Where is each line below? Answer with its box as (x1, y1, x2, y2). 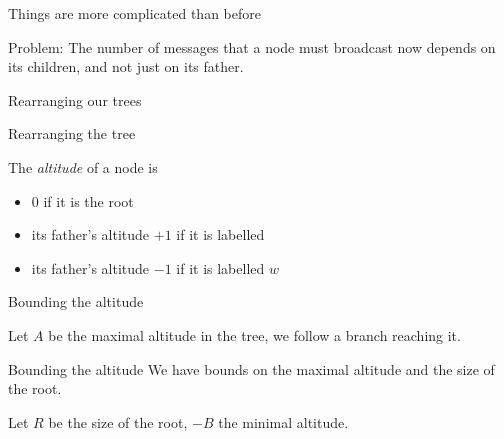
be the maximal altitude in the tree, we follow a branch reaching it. (48, 324, 461, 345)
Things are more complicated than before (8, 3, 261, 23)
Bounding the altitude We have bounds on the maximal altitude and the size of (8, 358, 495, 379)
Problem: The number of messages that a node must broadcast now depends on (8, 36, 496, 57)
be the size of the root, (48, 411, 188, 432)
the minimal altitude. (218, 411, 349, 432)
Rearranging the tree (8, 123, 136, 144)
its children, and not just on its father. (8, 56, 244, 77)
